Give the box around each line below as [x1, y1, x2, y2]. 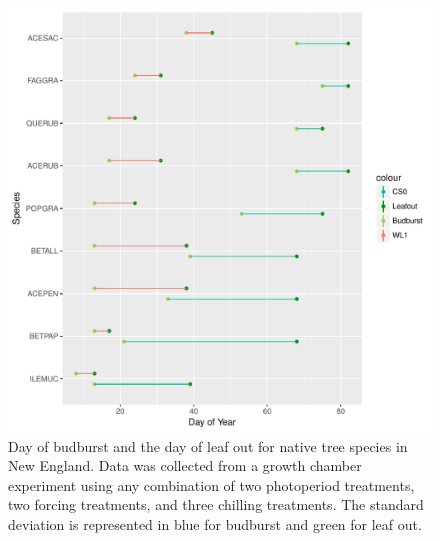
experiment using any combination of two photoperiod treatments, [8, 474, 415, 495]
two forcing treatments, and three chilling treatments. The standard [8, 494, 424, 515]
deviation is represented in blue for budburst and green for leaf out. [8, 513, 422, 534]
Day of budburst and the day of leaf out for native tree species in [8, 435, 408, 456]
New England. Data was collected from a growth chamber [8, 455, 362, 476]
